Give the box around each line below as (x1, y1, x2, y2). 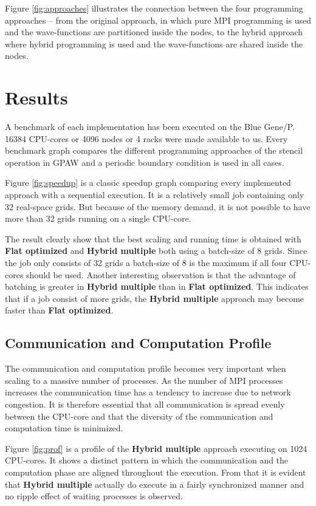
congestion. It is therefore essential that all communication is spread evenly (5, 397, 285, 410)
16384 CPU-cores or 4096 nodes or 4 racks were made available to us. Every (5, 132, 288, 145)
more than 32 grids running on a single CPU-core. (5, 212, 191, 225)
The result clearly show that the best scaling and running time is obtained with (5, 232, 301, 245)
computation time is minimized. (5, 422, 123, 434)
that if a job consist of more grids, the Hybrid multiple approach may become (5, 292, 304, 304)
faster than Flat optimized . (5, 304, 114, 316)
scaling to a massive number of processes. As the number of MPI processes (5, 374, 283, 386)
